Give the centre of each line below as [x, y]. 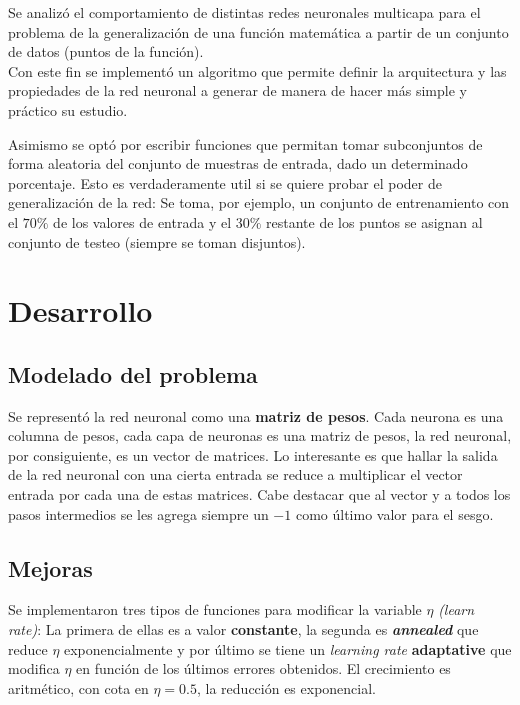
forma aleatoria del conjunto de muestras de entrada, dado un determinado [238, 163]
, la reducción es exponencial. [287, 687]
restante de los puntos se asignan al [374, 221]
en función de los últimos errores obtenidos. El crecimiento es [263, 668]
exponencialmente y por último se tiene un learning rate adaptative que [288, 648]
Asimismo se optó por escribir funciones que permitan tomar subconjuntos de [245, 143]
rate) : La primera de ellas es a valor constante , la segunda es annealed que [243, 629]
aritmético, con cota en [78, 687]
